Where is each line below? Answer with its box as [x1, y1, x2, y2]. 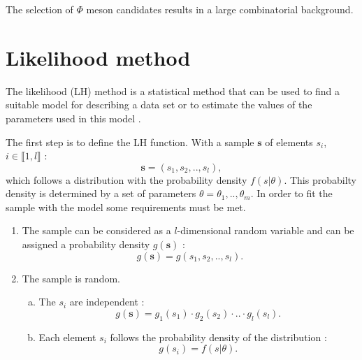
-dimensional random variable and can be [177, 223, 354, 238]
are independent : [69, 294, 145, 309]
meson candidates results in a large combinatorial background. [86, 2, 354, 16]
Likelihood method [6, 43, 191, 71]
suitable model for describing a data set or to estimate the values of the [6, 97, 312, 112]
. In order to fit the [250, 186, 333, 201]
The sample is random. [22, 271, 120, 285]
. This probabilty [284, 172, 356, 187]
